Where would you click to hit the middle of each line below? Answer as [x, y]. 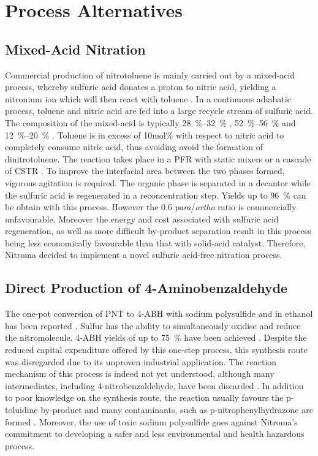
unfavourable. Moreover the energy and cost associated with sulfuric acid [142, 218]
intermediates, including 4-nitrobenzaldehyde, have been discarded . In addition [154, 385]
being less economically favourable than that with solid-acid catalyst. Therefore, [155, 242]
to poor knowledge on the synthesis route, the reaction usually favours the [144, 397]
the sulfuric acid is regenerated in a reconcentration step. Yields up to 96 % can [156, 195]
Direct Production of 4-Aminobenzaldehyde [146, 288]
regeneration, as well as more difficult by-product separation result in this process [158, 231]
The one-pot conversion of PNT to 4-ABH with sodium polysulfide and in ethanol [159, 313]
